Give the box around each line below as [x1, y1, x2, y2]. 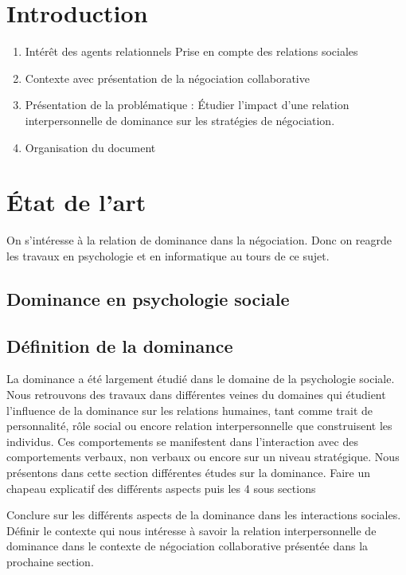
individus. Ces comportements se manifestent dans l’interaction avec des [6, 432, 358, 449]
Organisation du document [25, 139, 156, 155]
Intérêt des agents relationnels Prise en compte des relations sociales [25, 43, 358, 60]
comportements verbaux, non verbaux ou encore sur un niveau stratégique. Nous [6, 448, 400, 465]
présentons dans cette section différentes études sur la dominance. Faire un [6, 464, 371, 480]
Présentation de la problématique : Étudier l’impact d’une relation [25, 96, 349, 113]
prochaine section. [6, 553, 94, 569]
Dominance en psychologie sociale [6, 286, 290, 311]
